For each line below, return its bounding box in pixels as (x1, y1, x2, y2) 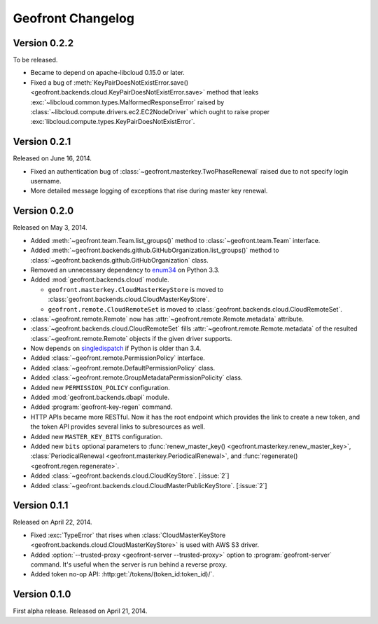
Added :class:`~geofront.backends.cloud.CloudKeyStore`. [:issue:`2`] (30, 471, 230, 480)
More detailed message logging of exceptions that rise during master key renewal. (30, 186, 268, 195)
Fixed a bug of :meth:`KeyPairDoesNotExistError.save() (30, 78, 189, 87)
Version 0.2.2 (13, 37, 73, 49)
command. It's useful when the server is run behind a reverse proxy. (30, 560, 227, 569)
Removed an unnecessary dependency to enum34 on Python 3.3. (30, 265, 220, 274)
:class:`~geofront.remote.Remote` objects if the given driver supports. (30, 334, 232, 342)
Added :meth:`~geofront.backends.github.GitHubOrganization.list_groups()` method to (30, 246, 279, 255)
